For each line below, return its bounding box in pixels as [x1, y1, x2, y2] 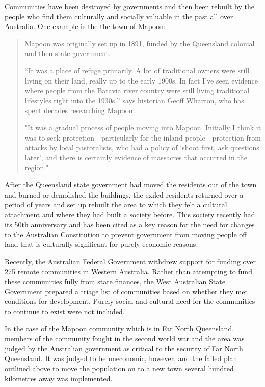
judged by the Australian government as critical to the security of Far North [5, 343, 243, 353]
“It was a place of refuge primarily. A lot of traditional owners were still [24, 65, 250, 75]
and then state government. [24, 48, 111, 59]
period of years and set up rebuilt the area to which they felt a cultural [5, 199, 227, 210]
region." [24, 162, 49, 173]
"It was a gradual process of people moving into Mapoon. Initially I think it [24, 122, 261, 132]
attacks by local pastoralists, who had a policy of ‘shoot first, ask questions [24, 142, 259, 153]
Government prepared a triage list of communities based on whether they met [5, 286, 248, 296]
